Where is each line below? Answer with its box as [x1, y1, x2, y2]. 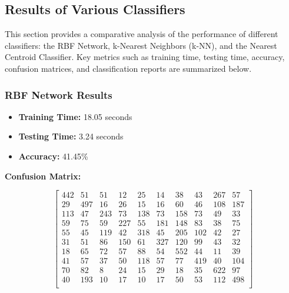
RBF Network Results [5, 87, 112, 102]
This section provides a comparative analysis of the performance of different [5, 28, 278, 40]
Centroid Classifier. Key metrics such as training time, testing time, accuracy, [5, 51, 285, 63]
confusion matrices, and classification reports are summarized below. [5, 62, 252, 74]
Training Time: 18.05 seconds [18, 110, 132, 122]
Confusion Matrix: [5, 169, 81, 182]
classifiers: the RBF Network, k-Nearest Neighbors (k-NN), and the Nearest [5, 39, 277, 51]
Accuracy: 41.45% [18, 149, 88, 162]
